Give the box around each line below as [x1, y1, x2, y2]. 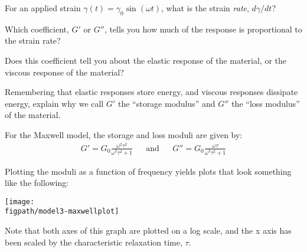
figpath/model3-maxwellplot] [5, 207, 119, 216]
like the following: [5, 176, 69, 189]
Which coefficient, [5, 22, 69, 35]
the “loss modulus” [231, 97, 300, 109]
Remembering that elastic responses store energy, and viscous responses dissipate [5, 86, 298, 98]
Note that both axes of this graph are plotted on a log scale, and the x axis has [5, 224, 292, 237]
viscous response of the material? [5, 66, 124, 78]
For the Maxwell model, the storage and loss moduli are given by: [5, 128, 243, 140]
